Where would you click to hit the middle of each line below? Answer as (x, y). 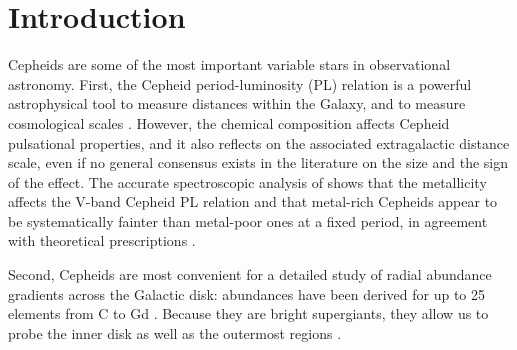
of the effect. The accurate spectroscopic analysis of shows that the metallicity (247, 181)
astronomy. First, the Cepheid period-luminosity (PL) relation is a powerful (240, 83)
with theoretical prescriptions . (102, 240)
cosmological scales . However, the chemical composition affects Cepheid (229, 122)
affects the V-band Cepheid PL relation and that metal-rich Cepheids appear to (253, 201)
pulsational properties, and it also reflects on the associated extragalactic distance (259, 142)
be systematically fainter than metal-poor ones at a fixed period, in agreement (248, 220)
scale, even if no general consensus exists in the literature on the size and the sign (258, 162)
